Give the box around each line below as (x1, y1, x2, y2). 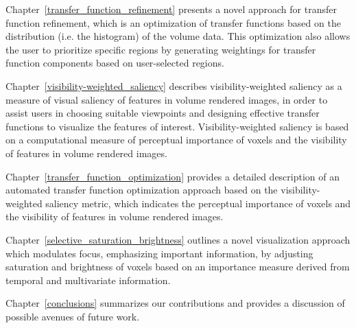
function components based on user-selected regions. (5, 56, 224, 70)
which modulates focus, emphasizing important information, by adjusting (5, 246, 313, 260)
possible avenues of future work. (5, 309, 140, 323)
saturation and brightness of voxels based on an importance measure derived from (5, 259, 350, 274)
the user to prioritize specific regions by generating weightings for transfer (5, 42, 316, 56)
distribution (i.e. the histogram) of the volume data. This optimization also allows (5, 29, 351, 43)
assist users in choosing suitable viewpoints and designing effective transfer (5, 106, 320, 120)
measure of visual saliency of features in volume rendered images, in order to (5, 92, 328, 106)
